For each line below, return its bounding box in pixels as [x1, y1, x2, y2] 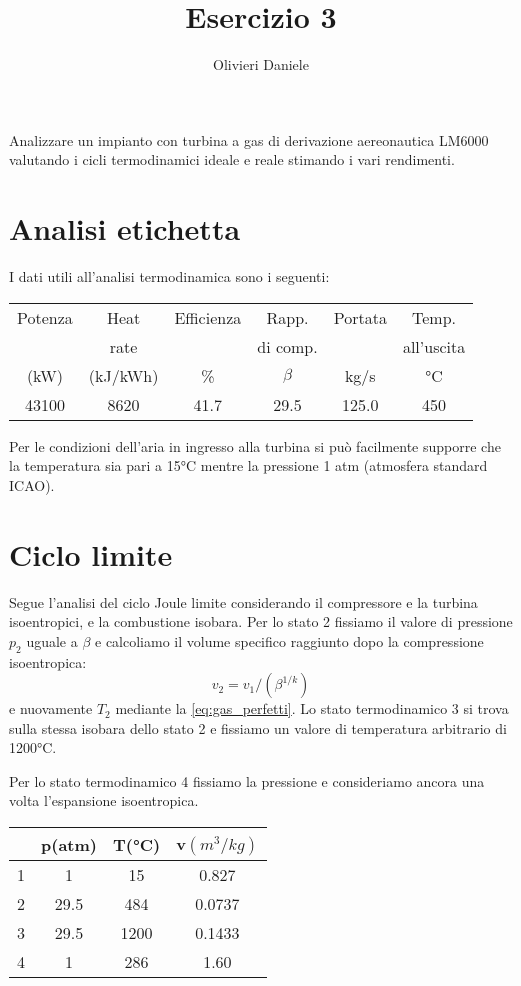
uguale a [26, 630, 78, 651]
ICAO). [9, 474, 55, 495]
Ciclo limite [9, 533, 173, 574]
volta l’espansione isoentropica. [9, 790, 199, 811]
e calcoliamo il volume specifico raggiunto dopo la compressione [95, 630, 484, 651]
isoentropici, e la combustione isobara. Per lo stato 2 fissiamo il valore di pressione [9, 611, 513, 632]
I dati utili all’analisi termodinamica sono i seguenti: [9, 266, 330, 287]
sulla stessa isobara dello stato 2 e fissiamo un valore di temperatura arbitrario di [9, 717, 507, 738]
